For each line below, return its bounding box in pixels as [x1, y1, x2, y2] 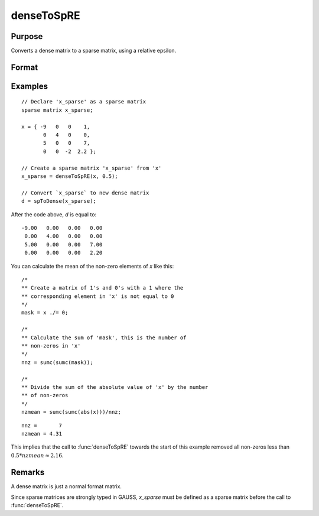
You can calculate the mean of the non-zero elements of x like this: [11, 262, 174, 270]
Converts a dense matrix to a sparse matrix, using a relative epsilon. [11, 47, 177, 54]
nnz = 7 [21, 422, 62, 429]
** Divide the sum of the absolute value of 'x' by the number [21, 384, 209, 390]
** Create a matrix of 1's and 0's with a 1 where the [21, 284, 184, 291]
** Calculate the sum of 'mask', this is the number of [21, 334, 187, 341]
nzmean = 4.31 [21, 430, 62, 437]
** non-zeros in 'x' [21, 343, 81, 349]
